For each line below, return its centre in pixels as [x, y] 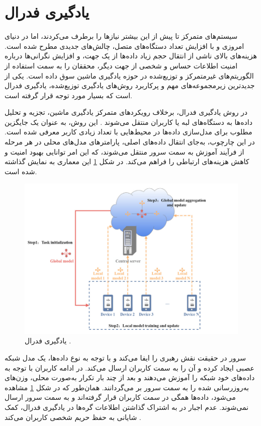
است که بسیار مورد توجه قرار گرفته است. [68, 95]
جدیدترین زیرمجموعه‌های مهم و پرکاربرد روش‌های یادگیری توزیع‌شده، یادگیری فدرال [130, 85]
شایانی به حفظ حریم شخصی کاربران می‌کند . [73, 417]
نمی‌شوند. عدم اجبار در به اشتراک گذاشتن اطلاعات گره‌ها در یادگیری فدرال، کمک [126, 407]
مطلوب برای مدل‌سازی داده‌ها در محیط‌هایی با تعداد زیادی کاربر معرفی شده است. [128, 132]
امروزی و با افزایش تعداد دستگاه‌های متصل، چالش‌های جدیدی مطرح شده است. [124, 46]
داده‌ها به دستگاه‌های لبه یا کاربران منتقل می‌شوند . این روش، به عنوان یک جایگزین [128, 122]
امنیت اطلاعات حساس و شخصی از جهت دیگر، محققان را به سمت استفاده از [121, 65]
